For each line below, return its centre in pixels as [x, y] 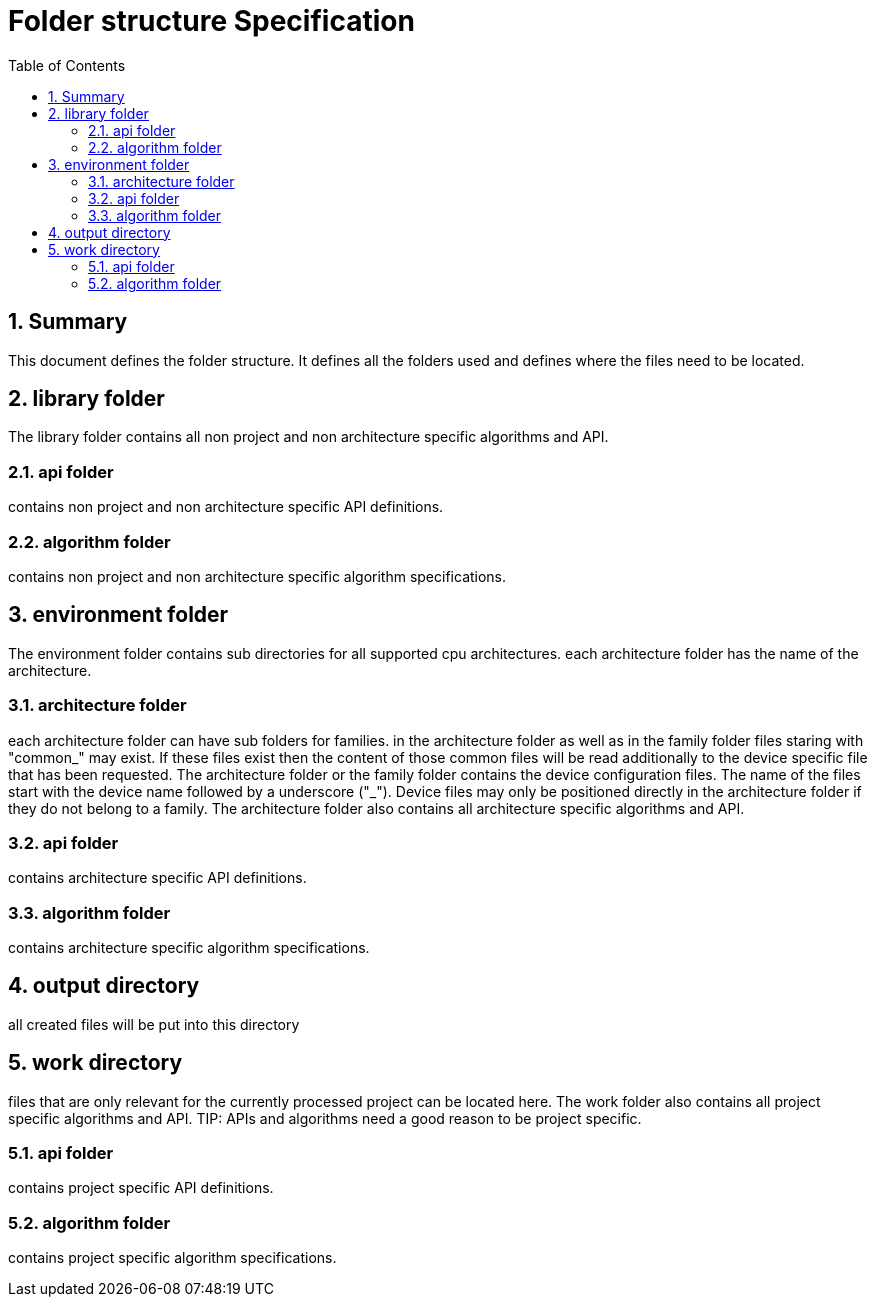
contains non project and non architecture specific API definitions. [226, 507]
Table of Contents [67, 65]
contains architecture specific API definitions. [157, 878]
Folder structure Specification [211, 21]
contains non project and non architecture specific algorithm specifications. [257, 576]
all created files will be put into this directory [154, 1024]
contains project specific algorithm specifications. [172, 1258]
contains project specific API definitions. [141, 1188]
